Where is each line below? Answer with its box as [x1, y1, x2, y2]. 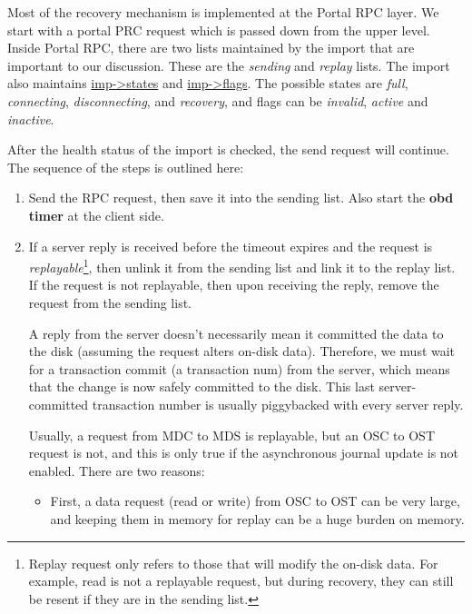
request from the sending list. [28, 292, 192, 312]
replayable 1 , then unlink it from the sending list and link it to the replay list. [28, 255, 456, 276]
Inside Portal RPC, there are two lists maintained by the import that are [7, 38, 415, 57]
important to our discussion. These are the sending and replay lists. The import [7, 55, 450, 74]
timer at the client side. [28, 205, 164, 224]
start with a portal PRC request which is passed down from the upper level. [7, 20, 430, 39]
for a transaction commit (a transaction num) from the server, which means [28, 359, 450, 378]
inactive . [7, 109, 54, 128]
